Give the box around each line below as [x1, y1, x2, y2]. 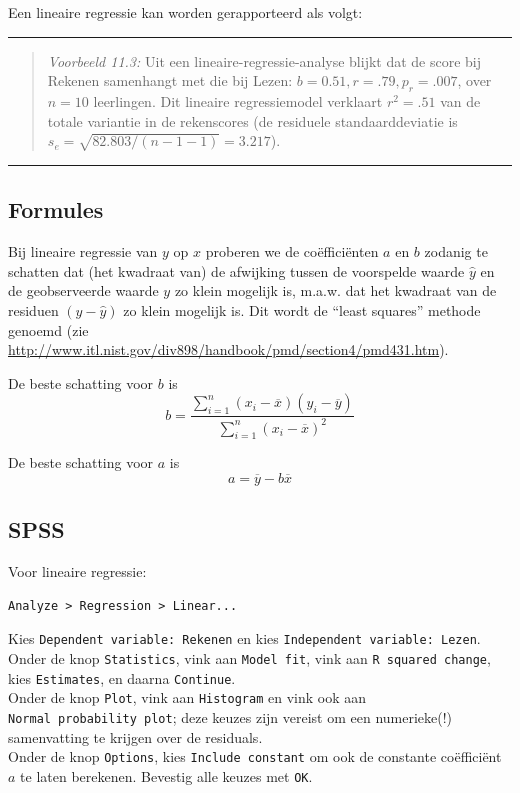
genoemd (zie [8, 319, 89, 340]
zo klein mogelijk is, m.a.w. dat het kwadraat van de [174, 280, 497, 301]
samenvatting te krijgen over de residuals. [8, 726, 263, 747]
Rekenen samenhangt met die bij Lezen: [47, 70, 293, 91]
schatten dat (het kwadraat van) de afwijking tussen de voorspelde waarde [8, 260, 465, 281]
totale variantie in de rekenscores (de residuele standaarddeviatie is [47, 110, 458, 131]
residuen [8, 299, 59, 320]
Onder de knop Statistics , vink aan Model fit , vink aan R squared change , [8, 648, 491, 669]
